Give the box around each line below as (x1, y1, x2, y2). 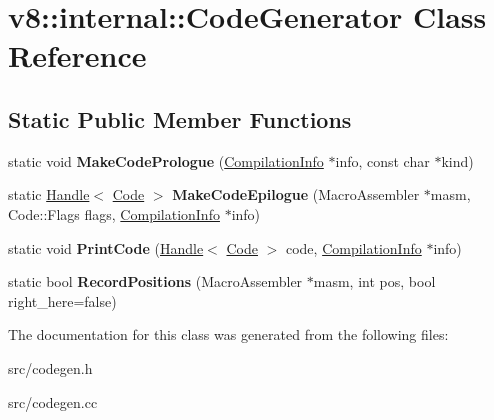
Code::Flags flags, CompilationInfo (8, 203, 220, 224)
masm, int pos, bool (313, 271, 436, 292)
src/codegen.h (8, 357, 93, 378)
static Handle (8, 184, 90, 205)
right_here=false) (8, 290, 117, 311)
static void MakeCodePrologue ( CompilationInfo (8, 150, 324, 171)
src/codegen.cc (8, 391, 98, 412)
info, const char (335, 150, 430, 171)
